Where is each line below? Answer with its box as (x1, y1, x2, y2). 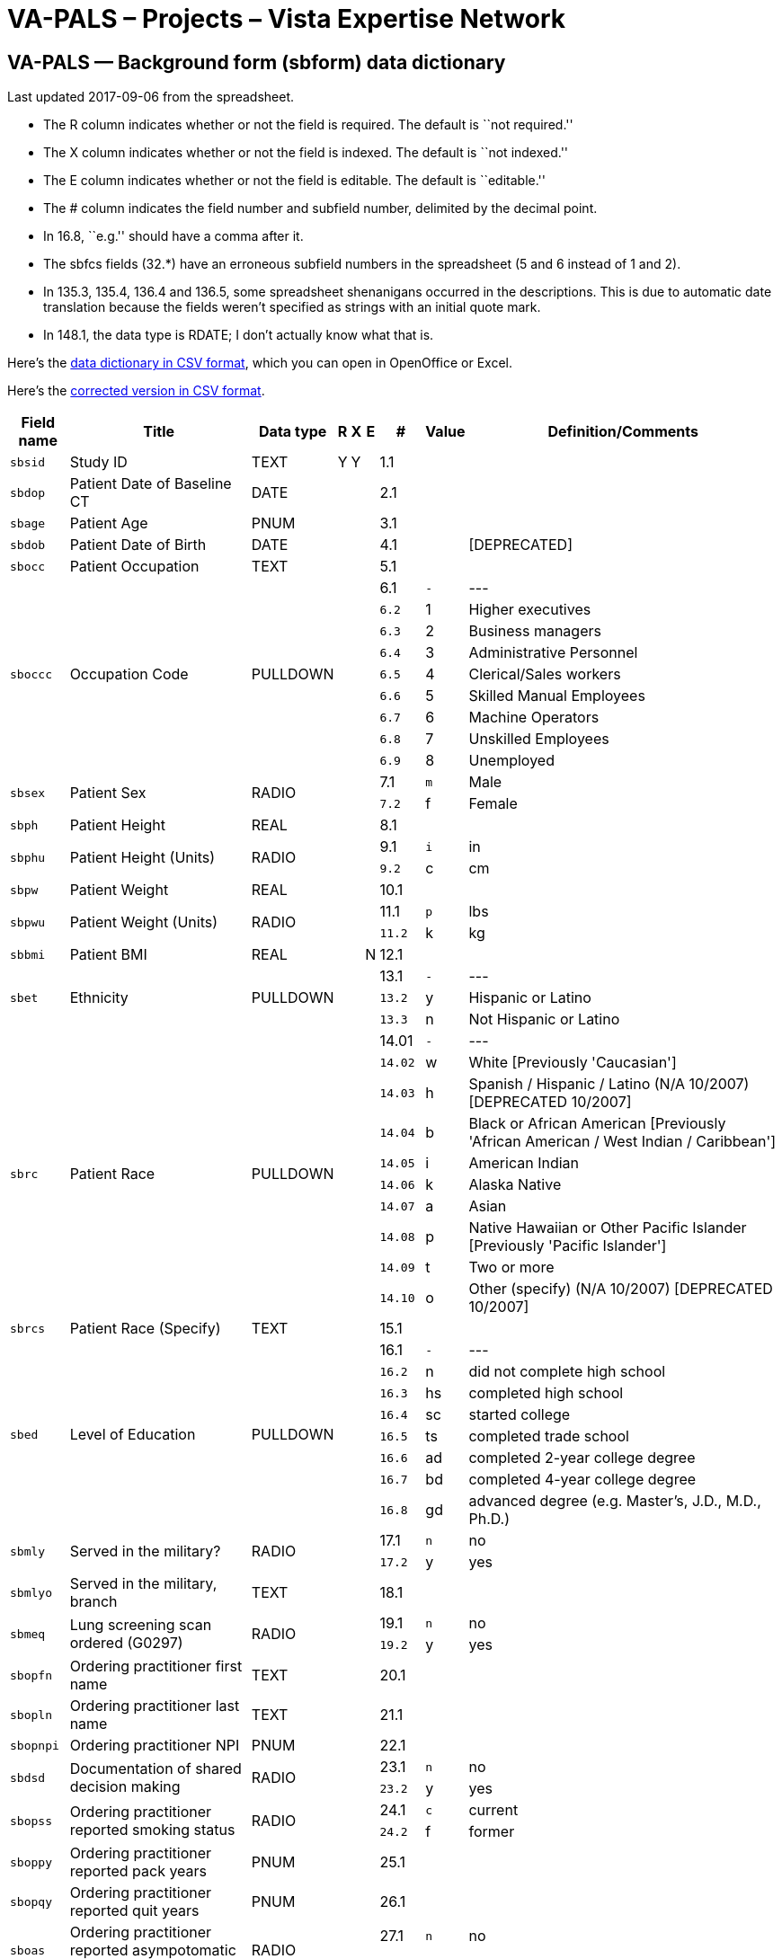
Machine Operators (468, 708, 600, 727)
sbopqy (10, 1894, 52, 1909)
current (468, 1801, 519, 1820)
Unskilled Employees (468, 730, 609, 749)
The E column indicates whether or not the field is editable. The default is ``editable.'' (43, 173, 546, 189)
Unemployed (468, 751, 555, 770)
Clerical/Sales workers (468, 665, 621, 684)
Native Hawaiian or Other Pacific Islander (468, 1219, 747, 1237)
